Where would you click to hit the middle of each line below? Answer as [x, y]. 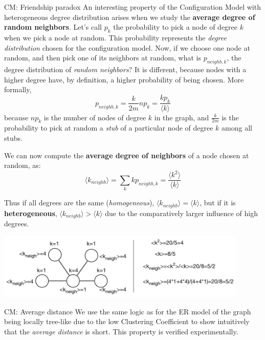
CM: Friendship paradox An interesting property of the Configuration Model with [132, 7]
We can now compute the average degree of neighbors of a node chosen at [127, 155]
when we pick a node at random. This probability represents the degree [115, 37]
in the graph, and [182, 117]
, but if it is [218, 203]
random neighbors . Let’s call [53, 27]
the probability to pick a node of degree [175, 27]
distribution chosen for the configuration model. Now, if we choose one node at [127, 47]
